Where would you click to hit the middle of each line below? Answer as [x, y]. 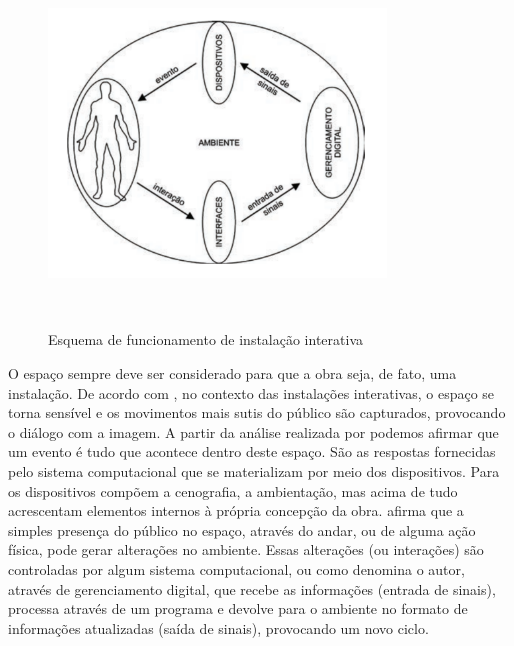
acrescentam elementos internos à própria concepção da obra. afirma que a [236, 510]
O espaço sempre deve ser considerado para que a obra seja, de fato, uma [232, 373]
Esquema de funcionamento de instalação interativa [205, 339]
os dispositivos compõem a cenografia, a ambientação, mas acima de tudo [233, 490]
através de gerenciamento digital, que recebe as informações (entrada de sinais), [252, 588]
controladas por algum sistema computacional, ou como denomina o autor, [236, 569]
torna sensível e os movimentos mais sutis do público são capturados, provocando [257, 412]
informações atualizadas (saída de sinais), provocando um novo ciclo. [218, 627]
